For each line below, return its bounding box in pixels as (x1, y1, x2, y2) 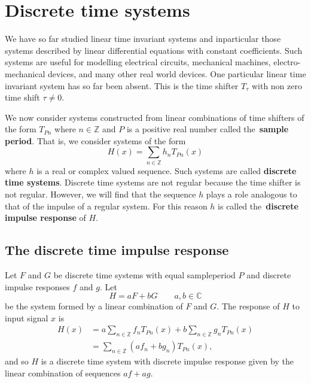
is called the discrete (218, 199, 298, 212)
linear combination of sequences (5, 366, 121, 379)
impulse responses (5, 280, 70, 293)
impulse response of (5, 211, 86, 224)
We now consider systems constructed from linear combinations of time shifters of (5, 111, 304, 123)
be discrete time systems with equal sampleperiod (53, 268, 236, 281)
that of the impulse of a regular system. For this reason (5, 199, 208, 212)
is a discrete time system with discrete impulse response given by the (41, 355, 294, 367)
